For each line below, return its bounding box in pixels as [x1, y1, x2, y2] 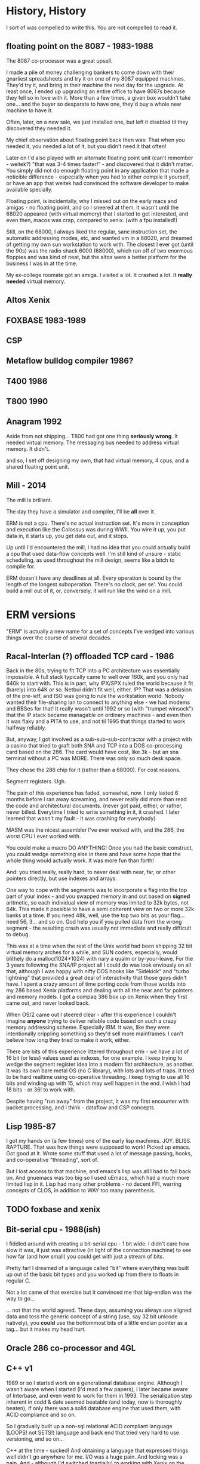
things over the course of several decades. [6, 634, 112, 641]
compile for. [6, 562, 36, 570]
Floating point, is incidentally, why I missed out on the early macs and [6, 197, 177, 204]
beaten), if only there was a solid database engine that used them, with [6, 1404, 181, 1411]
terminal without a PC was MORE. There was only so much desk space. [6, 755, 182, 762]
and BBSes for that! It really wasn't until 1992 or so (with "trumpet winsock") [6, 705, 193, 712]
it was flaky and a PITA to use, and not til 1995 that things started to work [6, 718, 186, 725]
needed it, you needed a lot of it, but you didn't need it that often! [6, 142, 167, 150]
